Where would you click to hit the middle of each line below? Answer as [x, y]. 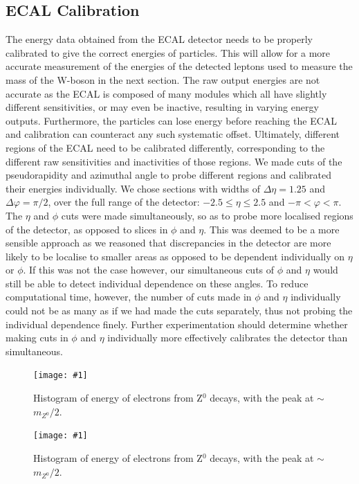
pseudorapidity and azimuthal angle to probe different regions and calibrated [168, 175]
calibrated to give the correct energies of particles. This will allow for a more [168, 52]
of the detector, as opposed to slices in [87, 229]
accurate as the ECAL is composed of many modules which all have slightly [166, 93]
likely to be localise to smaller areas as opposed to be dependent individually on [175, 256]
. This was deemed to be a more [271, 229]
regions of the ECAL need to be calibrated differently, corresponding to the [165, 147]
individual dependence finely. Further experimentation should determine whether [177, 324]
